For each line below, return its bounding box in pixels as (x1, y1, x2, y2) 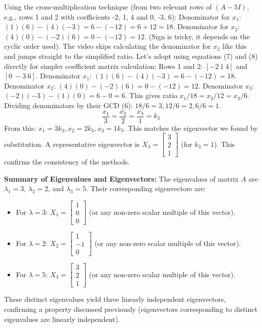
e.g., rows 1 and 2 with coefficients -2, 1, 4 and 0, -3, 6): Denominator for (4, 11, 230, 22)
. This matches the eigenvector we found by (123, 122, 258, 133)
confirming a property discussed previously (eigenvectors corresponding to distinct (4, 303, 257, 314)
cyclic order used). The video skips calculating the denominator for (4, 41, 211, 51)
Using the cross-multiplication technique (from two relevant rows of (4, 2, 212, 12)
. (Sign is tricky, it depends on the (144, 31, 250, 41)
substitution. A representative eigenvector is (4, 138, 140, 149)
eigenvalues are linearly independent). (4, 313, 120, 324)
